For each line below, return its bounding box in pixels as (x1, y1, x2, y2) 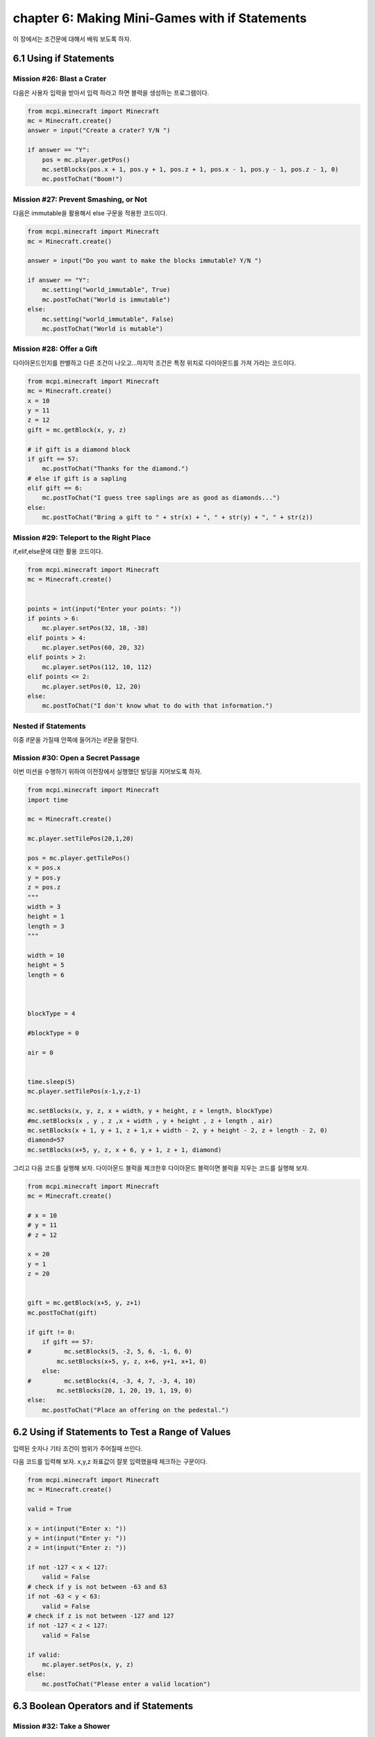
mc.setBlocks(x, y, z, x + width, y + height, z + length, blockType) (27, 1107, 274, 1115)
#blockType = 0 (27, 1029, 79, 1037)
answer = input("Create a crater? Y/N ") (27, 126, 171, 135)
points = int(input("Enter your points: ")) (27, 604, 182, 613)
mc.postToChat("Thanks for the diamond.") (42, 465, 189, 472)
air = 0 (27, 1048, 53, 1056)
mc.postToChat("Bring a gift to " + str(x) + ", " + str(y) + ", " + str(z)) (42, 513, 314, 521)
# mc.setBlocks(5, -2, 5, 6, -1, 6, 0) (27, 1348, 192, 1356)
